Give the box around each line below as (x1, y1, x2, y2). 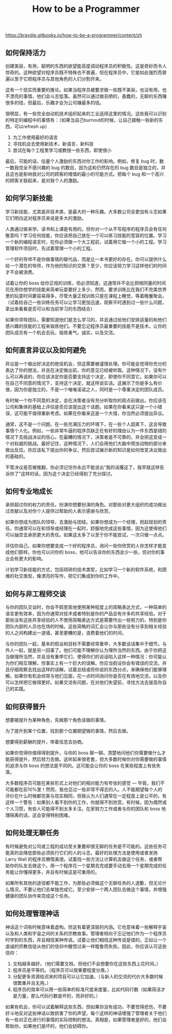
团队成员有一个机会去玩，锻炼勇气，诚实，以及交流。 (5, 329, 118, 335)
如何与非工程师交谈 (5, 590, 66, 598)
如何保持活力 (5, 48, 46, 57)
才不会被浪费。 (5, 269, 37, 275)
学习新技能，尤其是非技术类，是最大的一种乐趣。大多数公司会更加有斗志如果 (5, 208, 167, 215)
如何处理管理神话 (5, 909, 59, 918)
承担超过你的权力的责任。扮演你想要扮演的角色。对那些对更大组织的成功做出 (5, 502, 167, 508)
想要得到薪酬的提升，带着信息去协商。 (5, 739, 86, 745)
